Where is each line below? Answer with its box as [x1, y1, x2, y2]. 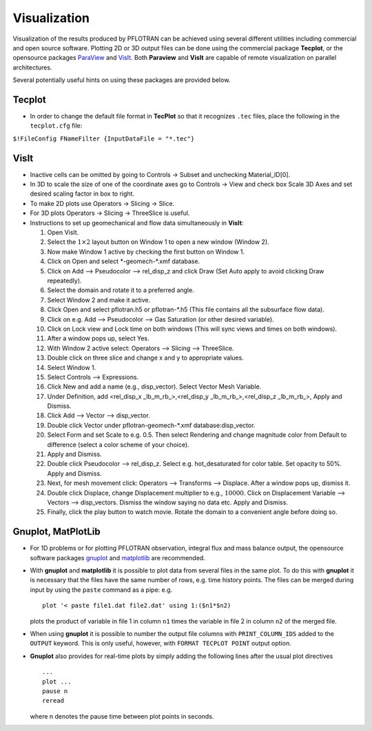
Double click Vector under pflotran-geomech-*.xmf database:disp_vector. [47, 421, 256, 429]
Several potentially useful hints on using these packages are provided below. [12, 76, 231, 84]
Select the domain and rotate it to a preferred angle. [47, 286, 194, 294]
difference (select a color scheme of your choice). [47, 440, 189, 449]
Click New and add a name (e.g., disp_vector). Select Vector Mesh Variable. [47, 382, 262, 391]
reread [42, 697, 65, 705]
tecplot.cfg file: [30, 121, 83, 130]
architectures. [12, 63, 52, 72]
